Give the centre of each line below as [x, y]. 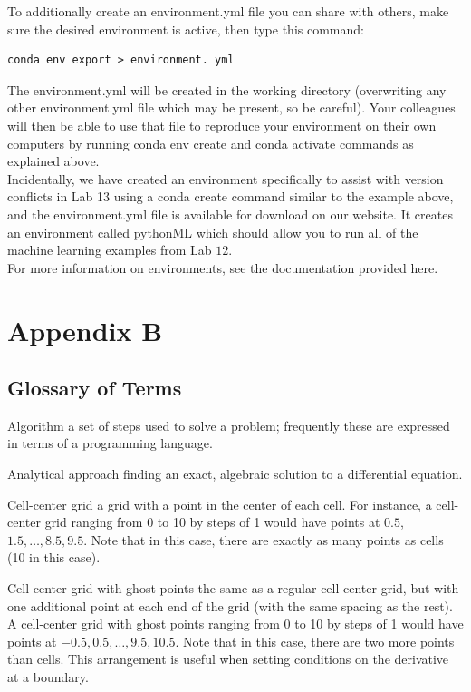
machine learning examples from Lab [110, 250]
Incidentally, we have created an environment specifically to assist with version [226, 178]
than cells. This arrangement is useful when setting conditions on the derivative [228, 659]
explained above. [53, 161]
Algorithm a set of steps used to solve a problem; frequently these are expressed [229, 425]
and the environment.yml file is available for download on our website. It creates [230, 214]
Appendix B [85, 330]
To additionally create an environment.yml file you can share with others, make [228, 11]
